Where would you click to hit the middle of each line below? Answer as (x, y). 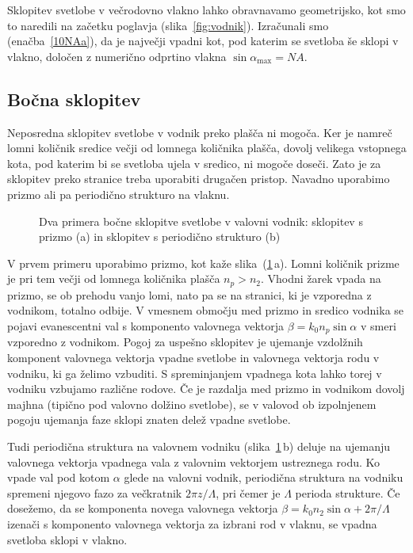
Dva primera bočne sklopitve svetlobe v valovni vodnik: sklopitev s (201, 221)
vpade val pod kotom (59, 477)
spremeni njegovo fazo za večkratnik (95, 492)
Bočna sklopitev (74, 99)
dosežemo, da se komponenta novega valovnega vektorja (143, 508)
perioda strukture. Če (348, 492)
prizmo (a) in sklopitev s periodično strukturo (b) (160, 236)
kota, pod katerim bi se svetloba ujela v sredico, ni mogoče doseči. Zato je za (194, 163)
